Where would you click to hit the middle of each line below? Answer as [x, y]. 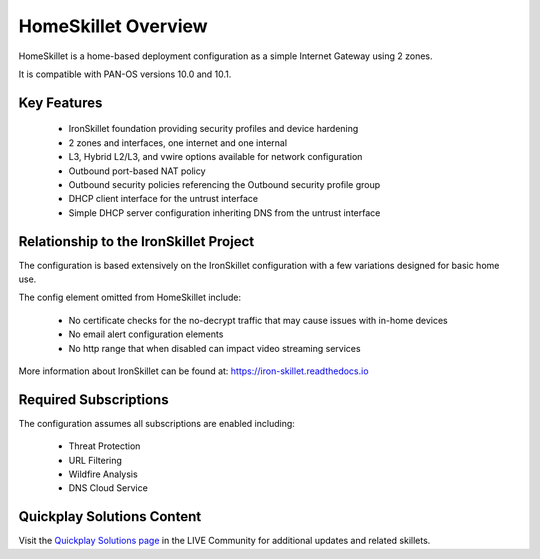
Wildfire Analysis [103, 474]
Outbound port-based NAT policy [137, 171]
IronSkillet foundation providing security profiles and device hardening [213, 129]
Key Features [60, 102]
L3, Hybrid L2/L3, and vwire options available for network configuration [215, 157]
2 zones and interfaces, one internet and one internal [178, 142]
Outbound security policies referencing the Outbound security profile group [224, 184]
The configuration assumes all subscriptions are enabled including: [156, 423]
